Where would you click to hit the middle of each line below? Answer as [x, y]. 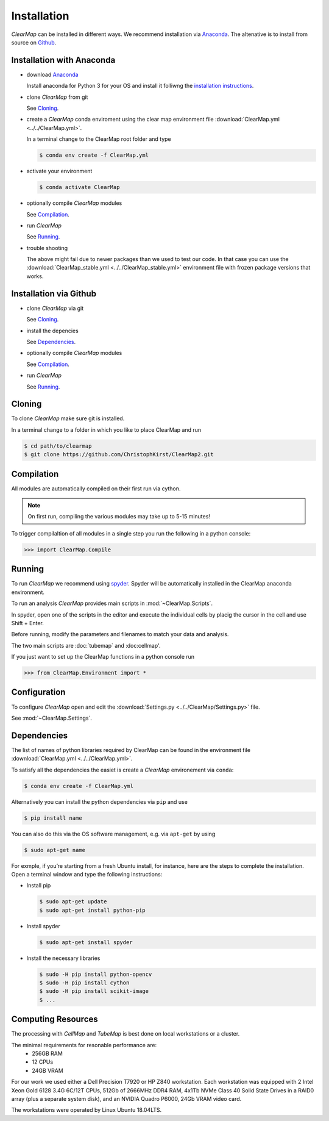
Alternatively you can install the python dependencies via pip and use [100, 801]
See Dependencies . [51, 342]
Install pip [39, 886]
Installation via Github [54, 294]
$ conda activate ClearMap [80, 187]
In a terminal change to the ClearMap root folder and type [99, 139]
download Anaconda [52, 74]
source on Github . [34, 42]
